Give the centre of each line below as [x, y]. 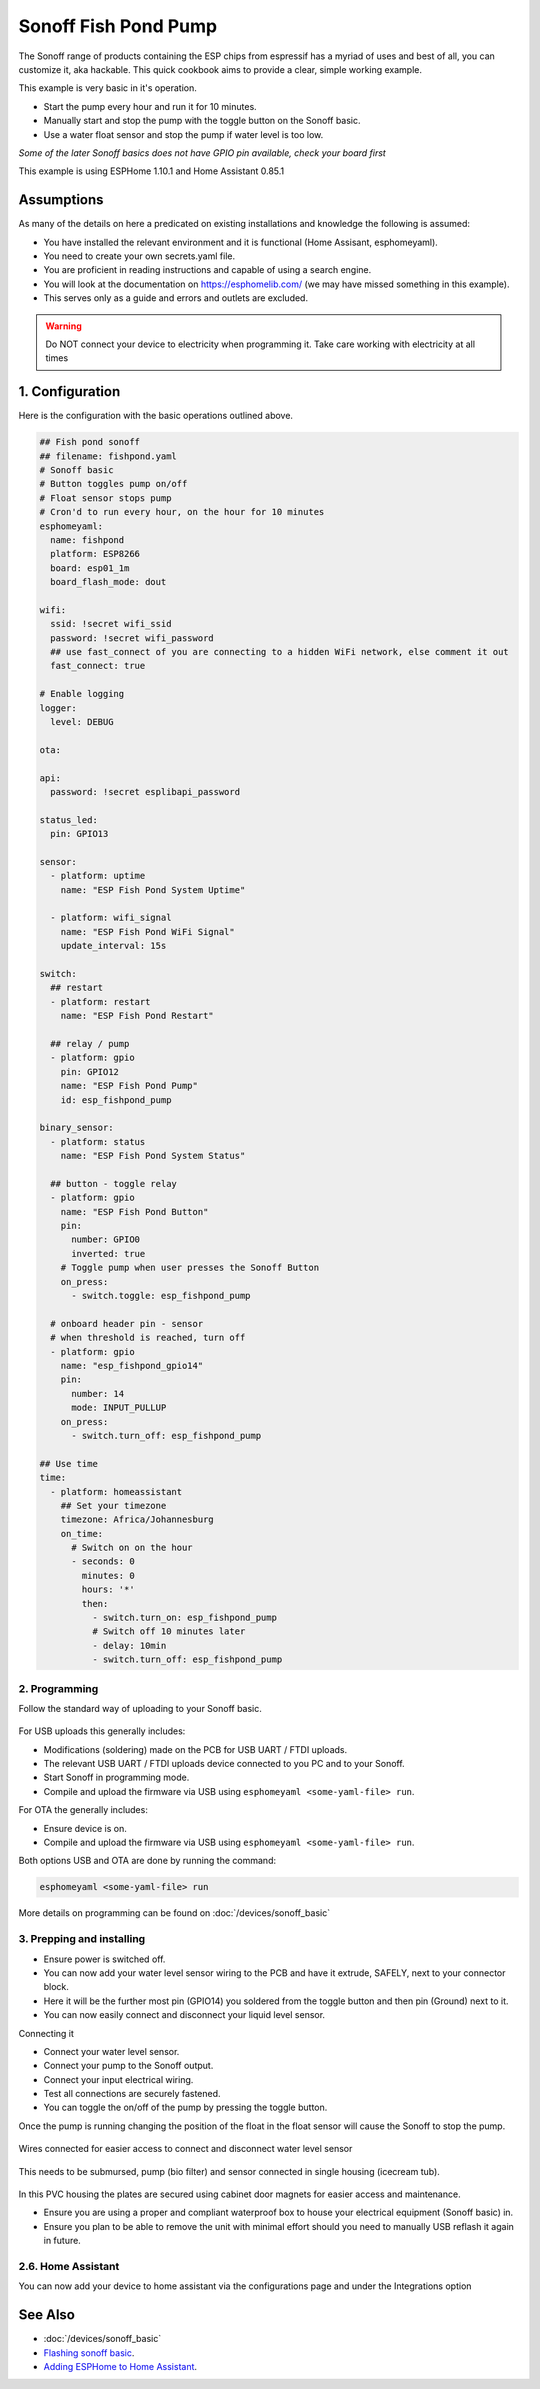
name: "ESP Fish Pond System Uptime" [153, 889]
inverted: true [108, 1253]
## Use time [69, 1463]
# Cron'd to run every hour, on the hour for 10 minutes [182, 512]
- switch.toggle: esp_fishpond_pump [161, 1296]
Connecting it [46, 2033]
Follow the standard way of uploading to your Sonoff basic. [140, 1708]
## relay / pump [90, 1043]
